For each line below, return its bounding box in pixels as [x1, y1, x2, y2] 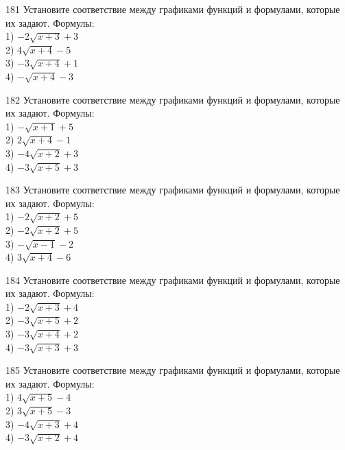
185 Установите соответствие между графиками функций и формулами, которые [5, 363, 340, 377]
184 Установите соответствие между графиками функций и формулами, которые [5, 272, 340, 287]
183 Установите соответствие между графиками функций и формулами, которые [5, 182, 340, 197]
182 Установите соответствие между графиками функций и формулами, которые [5, 92, 340, 106]
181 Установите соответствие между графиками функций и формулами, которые [5, 2, 340, 16]
